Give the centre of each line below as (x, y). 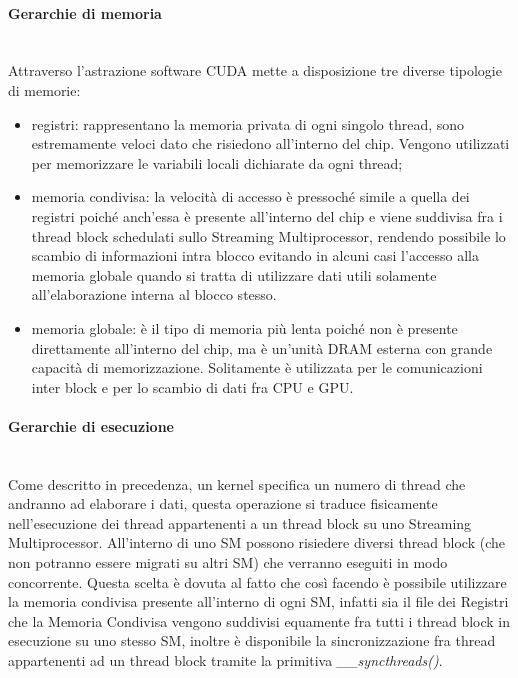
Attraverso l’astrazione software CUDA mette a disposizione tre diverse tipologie (255, 70)
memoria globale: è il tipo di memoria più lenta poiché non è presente (244, 327)
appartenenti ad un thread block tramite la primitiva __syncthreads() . (225, 660)
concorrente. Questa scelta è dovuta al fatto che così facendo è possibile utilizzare (257, 581)
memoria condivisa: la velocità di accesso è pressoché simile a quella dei (250, 196)
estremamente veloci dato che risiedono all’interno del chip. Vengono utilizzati (270, 143)
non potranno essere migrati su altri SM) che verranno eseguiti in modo (228, 562)
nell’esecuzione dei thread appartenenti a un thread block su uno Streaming (240, 522)
